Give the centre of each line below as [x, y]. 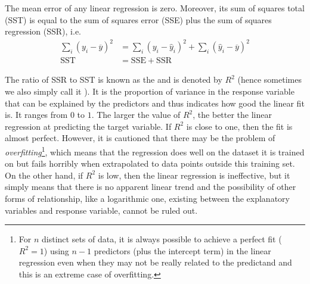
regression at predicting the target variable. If [88, 126]
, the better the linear [232, 115]
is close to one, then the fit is [239, 126]
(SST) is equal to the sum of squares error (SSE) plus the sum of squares [138, 19]
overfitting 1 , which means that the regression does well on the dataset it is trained [155, 151]
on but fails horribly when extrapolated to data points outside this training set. [150, 163]
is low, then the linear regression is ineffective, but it [194, 175]
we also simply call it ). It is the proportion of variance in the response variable [150, 91]
